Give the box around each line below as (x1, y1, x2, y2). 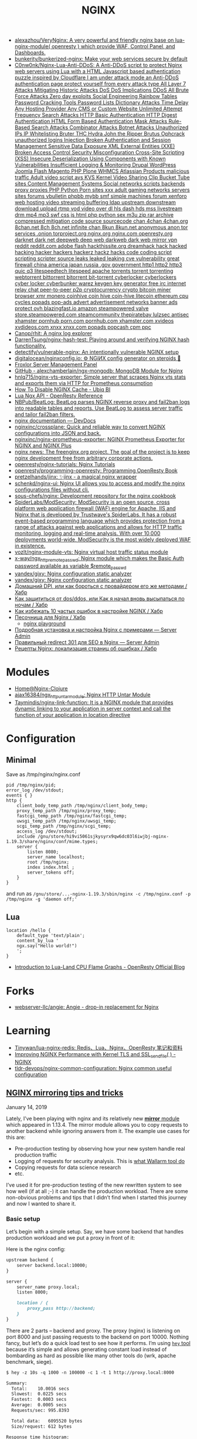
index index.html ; (27, 864, 75, 870)
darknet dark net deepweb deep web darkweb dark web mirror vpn (14, 236, 178, 244)
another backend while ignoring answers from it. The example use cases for (6, 1127, 190, 1134)
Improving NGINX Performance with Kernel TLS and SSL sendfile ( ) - (14, 1051, 176, 1059)
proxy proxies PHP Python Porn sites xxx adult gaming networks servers (14, 186, 190, 194)
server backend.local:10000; (16, 1262, 88, 1268)
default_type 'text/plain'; (16, 933, 85, 939)
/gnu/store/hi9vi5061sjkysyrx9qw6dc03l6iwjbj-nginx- (37, 833, 169, 840)
